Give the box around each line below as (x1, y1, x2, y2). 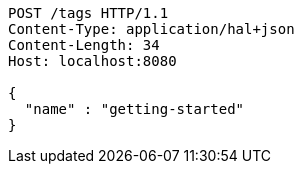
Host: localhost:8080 (8, 53, 177, 69)
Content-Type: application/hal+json (8, 21, 295, 37)
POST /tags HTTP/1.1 (8, 5, 169, 21)
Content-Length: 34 (8, 37, 160, 53)
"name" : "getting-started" (24, 101, 245, 117)
